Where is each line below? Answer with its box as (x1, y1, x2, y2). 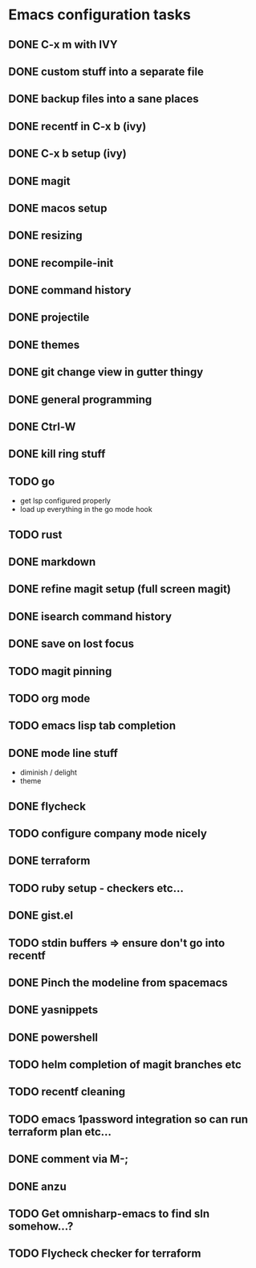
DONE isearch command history (8, 609, 173, 624)
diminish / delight (19, 767, 78, 777)
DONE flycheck (8, 800, 87, 813)
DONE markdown (8, 555, 96, 569)
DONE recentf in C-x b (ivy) (8, 119, 147, 133)
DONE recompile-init (8, 256, 114, 270)
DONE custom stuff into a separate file (8, 64, 205, 78)
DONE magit (8, 174, 71, 188)
